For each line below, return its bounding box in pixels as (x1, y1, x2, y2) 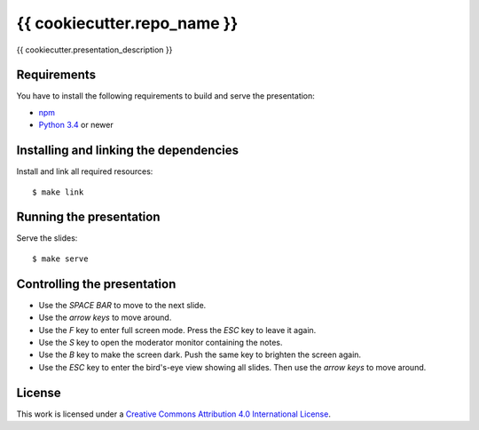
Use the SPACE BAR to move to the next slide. (38, 299, 207, 310)
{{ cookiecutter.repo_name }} (16, 13, 239, 33)
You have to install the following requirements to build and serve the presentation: (16, 91, 315, 101)
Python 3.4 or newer (38, 120, 114, 131)
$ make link (32, 187, 84, 197)
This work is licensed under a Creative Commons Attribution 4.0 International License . (16, 409, 332, 419)
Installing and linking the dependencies (16, 143, 239, 158)
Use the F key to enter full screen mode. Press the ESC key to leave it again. (38, 324, 317, 335)
